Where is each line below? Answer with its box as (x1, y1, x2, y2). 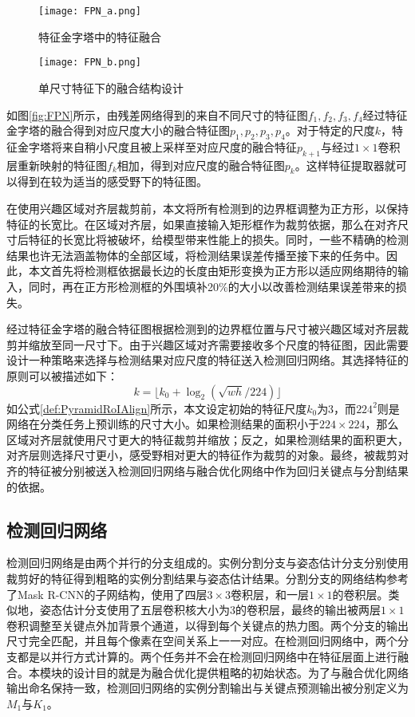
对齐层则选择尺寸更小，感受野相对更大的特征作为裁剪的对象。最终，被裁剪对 (6, 447, 409, 463)
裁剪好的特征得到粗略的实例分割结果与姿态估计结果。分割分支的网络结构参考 (6, 569, 409, 586)
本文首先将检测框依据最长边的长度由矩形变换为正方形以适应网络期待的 (28, 262, 397, 279)
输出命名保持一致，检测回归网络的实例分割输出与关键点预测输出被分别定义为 (6, 680, 409, 696)
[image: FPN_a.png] (38, 6, 141, 17)
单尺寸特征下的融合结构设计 (38, 79, 184, 96)
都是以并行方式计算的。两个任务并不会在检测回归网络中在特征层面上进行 (17, 648, 397, 664)
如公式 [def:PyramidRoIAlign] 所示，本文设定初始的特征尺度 (6, 400, 307, 416)
